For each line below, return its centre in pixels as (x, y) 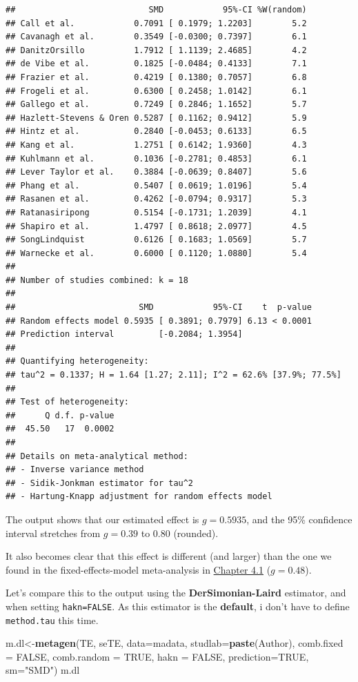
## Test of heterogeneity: (67, 402)
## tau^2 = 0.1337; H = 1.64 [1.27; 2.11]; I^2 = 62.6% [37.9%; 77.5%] (173, 375)
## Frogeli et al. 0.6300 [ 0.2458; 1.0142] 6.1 (156, 91)
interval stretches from (53, 533)
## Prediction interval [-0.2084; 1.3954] (124, 334)
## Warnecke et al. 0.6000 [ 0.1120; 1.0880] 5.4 (156, 253)
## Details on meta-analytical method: (97, 456)
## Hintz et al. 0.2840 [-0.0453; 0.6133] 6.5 (156, 131)
